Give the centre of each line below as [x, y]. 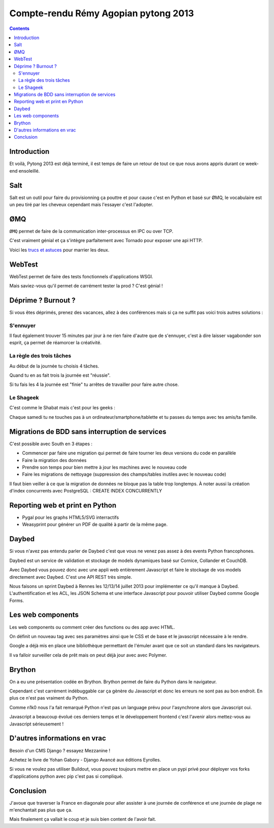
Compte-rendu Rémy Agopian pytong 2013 [102, 13]
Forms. [17, 600]
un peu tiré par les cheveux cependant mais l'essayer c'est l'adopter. [81, 205]
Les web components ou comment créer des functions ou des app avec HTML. [92, 627]
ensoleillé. [29, 171]
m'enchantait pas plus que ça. [41, 810]
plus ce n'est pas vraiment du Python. [49, 698]
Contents [20, 28]
